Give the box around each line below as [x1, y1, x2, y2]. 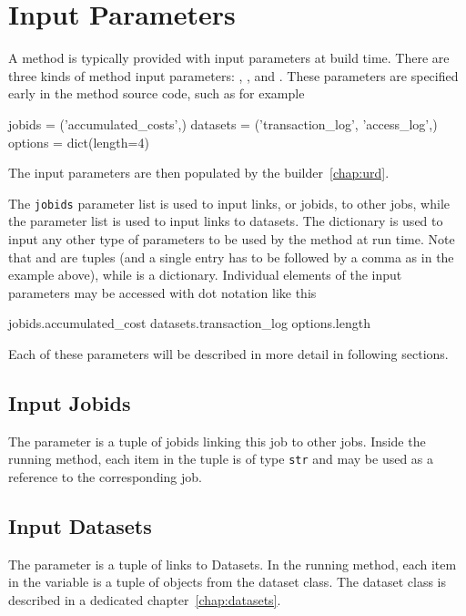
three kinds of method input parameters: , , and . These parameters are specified [8, 66, 459, 85]
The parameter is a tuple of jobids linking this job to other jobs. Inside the [8, 431, 426, 450]
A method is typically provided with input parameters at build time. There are [8, 48, 450, 67]
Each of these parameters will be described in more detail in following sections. [8, 344, 449, 363]
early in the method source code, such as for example [8, 84, 305, 103]
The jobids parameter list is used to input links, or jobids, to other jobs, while [8, 193, 450, 212]
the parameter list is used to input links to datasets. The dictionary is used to [8, 211, 443, 231]
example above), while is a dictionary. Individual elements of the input [8, 265, 402, 284]
